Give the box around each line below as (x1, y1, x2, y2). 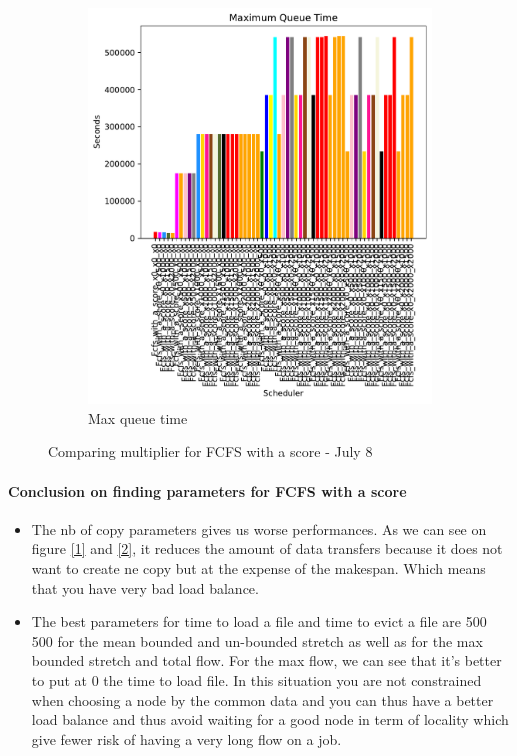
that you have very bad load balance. (31, 577, 259, 598)
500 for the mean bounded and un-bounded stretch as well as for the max (31, 630, 483, 651)
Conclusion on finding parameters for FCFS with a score (8, 480, 407, 501)
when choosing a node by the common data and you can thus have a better (31, 689, 494, 710)
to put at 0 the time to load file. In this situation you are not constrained (31, 669, 482, 690)
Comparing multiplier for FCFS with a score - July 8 (48, 441, 373, 462)
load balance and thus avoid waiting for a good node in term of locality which (31, 709, 509, 730)
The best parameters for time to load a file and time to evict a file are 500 (31, 611, 487, 632)
